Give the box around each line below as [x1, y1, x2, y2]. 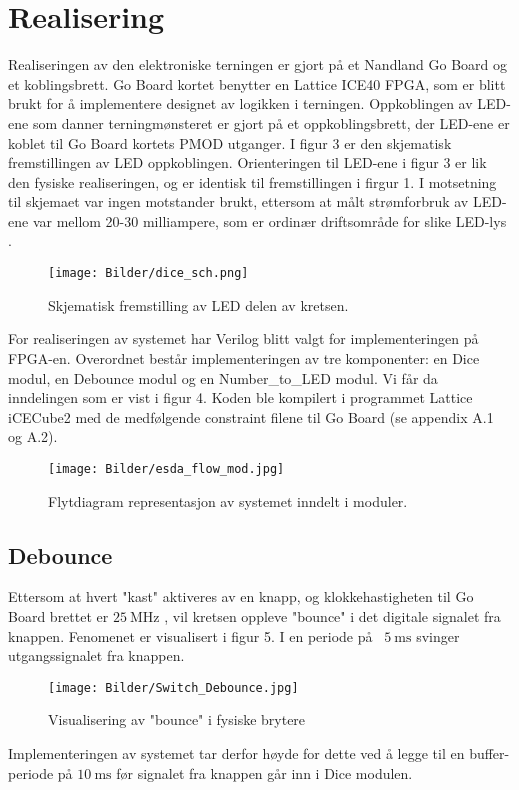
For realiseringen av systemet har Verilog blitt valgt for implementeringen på [8, 328, 479, 349]
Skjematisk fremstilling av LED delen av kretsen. [48, 294, 349, 315]
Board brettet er [8, 605, 109, 626]
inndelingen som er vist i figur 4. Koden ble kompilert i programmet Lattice [8, 387, 473, 408]
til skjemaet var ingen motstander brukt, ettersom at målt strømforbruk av [8, 191, 469, 212]
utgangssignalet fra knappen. [8, 645, 185, 666]
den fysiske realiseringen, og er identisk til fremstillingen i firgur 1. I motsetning [8, 171, 497, 192]
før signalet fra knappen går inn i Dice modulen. [116, 762, 413, 783]
